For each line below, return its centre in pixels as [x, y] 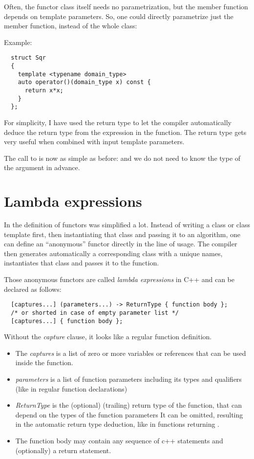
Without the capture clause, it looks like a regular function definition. [108, 337]
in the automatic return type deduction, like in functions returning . [117, 424]
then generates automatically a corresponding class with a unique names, [113, 253]
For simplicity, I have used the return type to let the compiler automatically [118, 122]
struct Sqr [28, 58]
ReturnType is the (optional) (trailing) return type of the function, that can [128, 405]
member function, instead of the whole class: [71, 26]
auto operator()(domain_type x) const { [84, 82]
